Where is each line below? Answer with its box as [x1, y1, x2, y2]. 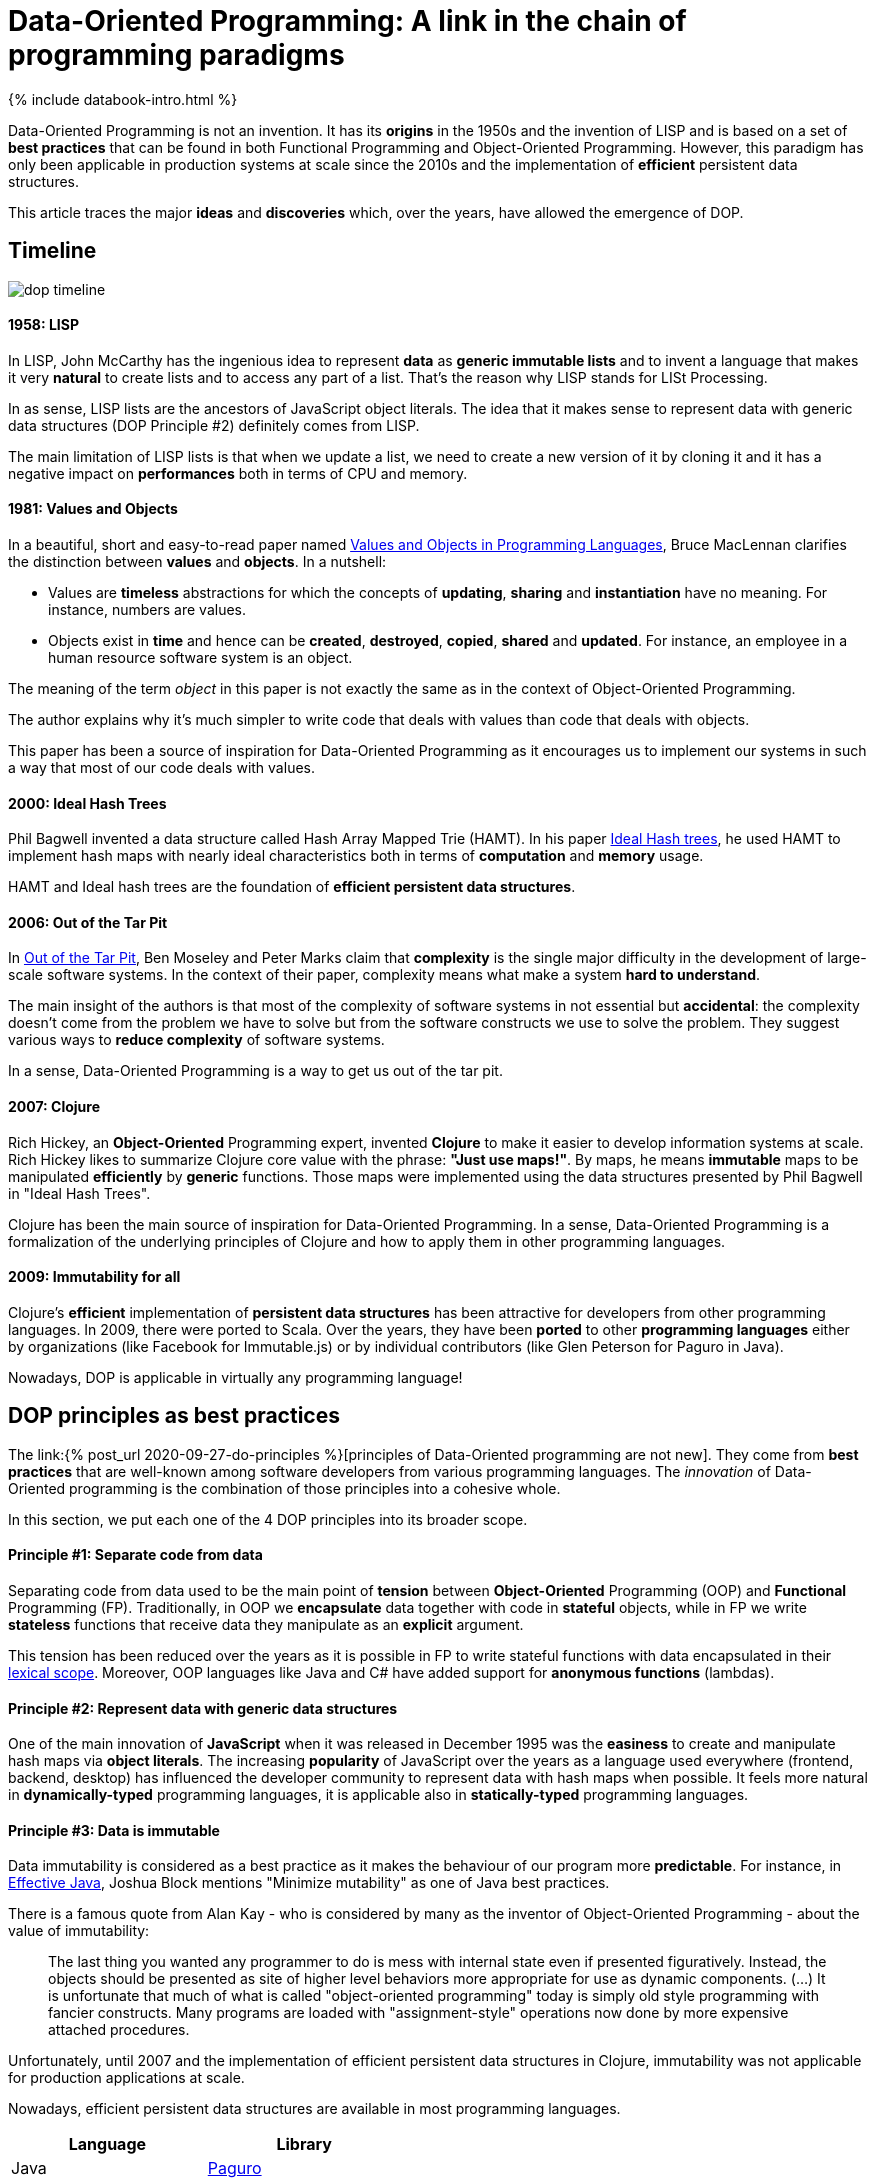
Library [276, 2134, 332, 2155]
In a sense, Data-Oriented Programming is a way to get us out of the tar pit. [8, 1062, 503, 1080]
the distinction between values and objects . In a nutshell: [8, 553, 387, 571]
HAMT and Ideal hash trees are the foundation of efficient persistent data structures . [8, 878, 576, 896]
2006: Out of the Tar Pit [8, 913, 168, 931]
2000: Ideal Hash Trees [8, 794, 167, 812]
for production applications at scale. [8, 2069, 245, 2087]
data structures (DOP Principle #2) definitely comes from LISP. [8, 416, 420, 434]
